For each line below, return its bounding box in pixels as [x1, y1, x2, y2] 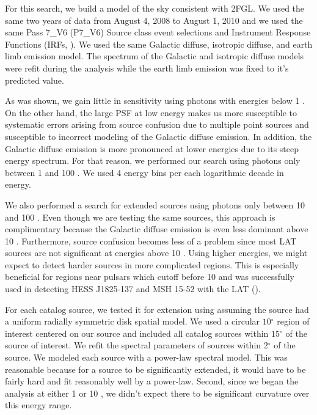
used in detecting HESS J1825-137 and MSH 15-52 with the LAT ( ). [5, 282, 261, 295]
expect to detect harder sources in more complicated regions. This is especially [5, 258, 299, 271]
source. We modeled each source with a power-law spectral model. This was [5, 351, 288, 364]
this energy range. [5, 398, 72, 411]
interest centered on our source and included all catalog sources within [5, 326, 269, 339]
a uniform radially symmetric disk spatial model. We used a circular [5, 315, 260, 328]
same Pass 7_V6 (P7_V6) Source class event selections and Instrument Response [5, 26, 311, 39]
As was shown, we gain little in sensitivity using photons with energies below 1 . [5, 94, 305, 107]
